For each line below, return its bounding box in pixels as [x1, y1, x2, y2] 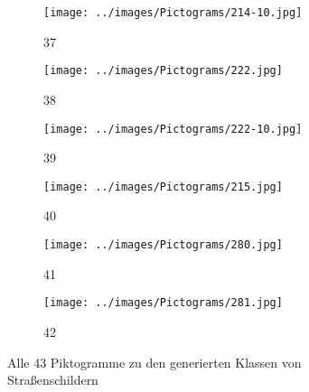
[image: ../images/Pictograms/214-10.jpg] [43, 6, 303, 19]
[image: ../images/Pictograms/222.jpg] [43, 64, 283, 78]
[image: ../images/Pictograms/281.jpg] [43, 296, 283, 310]
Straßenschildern [7, 370, 98, 389]
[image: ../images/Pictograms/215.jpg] [43, 180, 283, 193]
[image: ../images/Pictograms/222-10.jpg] [43, 122, 303, 135]
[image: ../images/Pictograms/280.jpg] [43, 238, 283, 251]
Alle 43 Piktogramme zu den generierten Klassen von [7, 352, 302, 371]
